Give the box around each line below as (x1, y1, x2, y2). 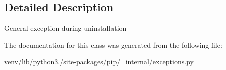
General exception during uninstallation (4, 23, 127, 33)
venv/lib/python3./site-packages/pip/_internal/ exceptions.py (4, 56, 194, 67)
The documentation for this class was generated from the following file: (4, 39, 222, 50)
